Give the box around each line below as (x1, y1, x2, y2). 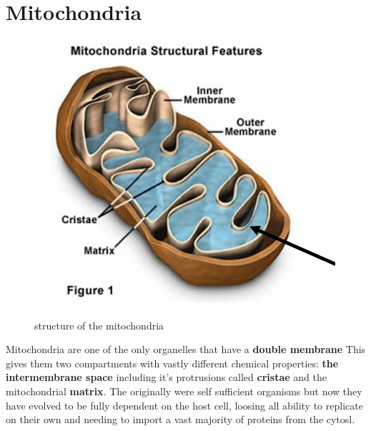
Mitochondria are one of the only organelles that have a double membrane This (6, 342, 366, 357)
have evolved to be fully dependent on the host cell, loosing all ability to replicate (6, 397, 363, 412)
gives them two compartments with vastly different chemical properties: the (6, 355, 339, 370)
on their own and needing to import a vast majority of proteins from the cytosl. (6, 412, 355, 427)
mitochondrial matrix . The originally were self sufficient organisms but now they (6, 384, 362, 399)
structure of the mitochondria (34, 317, 164, 332)
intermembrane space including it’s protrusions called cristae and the (6, 370, 327, 385)
